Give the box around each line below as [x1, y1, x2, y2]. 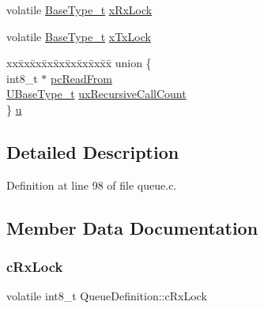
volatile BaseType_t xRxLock [6, 2, 153, 17]
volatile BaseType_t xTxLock [6, 28, 151, 44]
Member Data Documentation [6, 215, 258, 239]
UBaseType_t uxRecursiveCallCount [6, 85, 187, 102]
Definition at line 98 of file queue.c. [6, 176, 177, 193]
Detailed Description [6, 139, 179, 164]
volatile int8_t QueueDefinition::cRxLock [6, 288, 207, 304]
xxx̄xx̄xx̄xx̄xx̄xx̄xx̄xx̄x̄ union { [6, 55, 152, 71]
